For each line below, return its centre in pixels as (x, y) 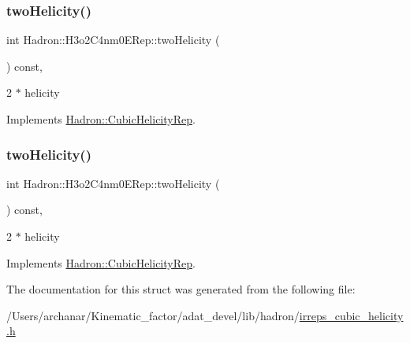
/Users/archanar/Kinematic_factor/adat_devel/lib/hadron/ (153, 315)
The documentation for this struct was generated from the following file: (181, 289)
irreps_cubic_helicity (351, 315)
